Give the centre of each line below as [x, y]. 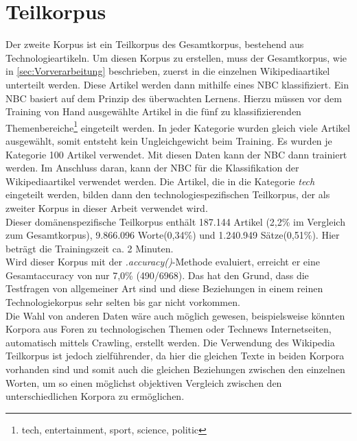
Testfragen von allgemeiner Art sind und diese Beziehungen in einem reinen [164, 288]
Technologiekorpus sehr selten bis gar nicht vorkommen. [123, 302]
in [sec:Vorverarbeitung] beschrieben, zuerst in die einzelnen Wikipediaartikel [168, 71]
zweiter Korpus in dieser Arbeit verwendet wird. [107, 207]
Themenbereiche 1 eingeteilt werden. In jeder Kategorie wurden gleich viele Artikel [178, 126]
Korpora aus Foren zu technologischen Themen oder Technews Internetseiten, [169, 329]
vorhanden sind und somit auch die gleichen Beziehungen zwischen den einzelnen [175, 369]
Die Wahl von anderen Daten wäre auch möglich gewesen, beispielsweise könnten [175, 315]
